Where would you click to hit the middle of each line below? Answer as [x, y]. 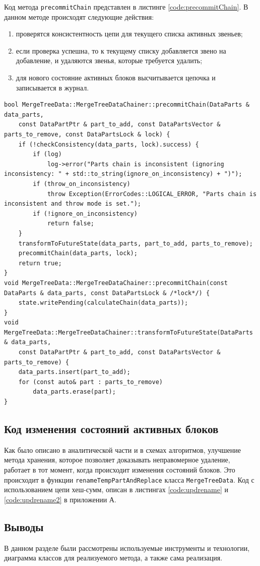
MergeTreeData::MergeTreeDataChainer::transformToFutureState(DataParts [128, 332]
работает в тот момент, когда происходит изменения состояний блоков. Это [120, 470]
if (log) [47, 154]
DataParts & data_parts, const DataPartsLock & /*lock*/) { [107, 293]
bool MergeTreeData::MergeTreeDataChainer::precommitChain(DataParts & [127, 105]
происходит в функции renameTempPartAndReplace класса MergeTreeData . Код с [129, 479]
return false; [71, 224]
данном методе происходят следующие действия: [79, 16]
